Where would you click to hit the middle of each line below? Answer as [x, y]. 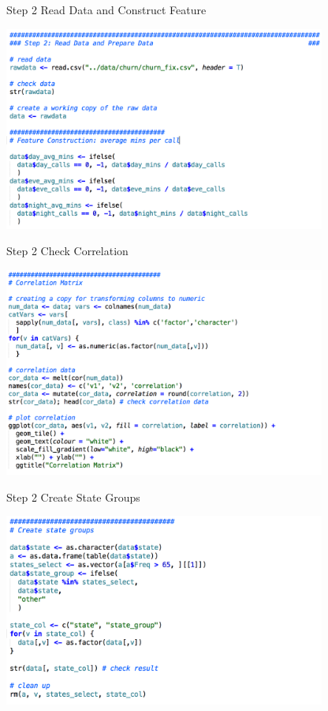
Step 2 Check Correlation [67, 251]
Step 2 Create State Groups [73, 497]
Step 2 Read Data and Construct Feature [106, 9]
